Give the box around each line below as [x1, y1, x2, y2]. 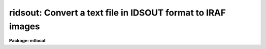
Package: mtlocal [9, 38, 46, 44]
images [9, 21, 40, 32]
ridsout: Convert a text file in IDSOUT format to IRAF [9, 7, 226, 18]
